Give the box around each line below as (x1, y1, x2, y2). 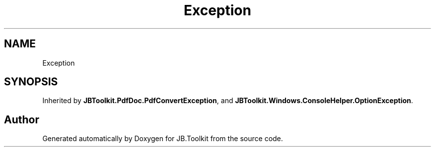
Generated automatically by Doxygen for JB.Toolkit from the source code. (42, 134, 283, 143)
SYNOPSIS (4, 75, 58, 88)
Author (4, 113, 39, 126)
